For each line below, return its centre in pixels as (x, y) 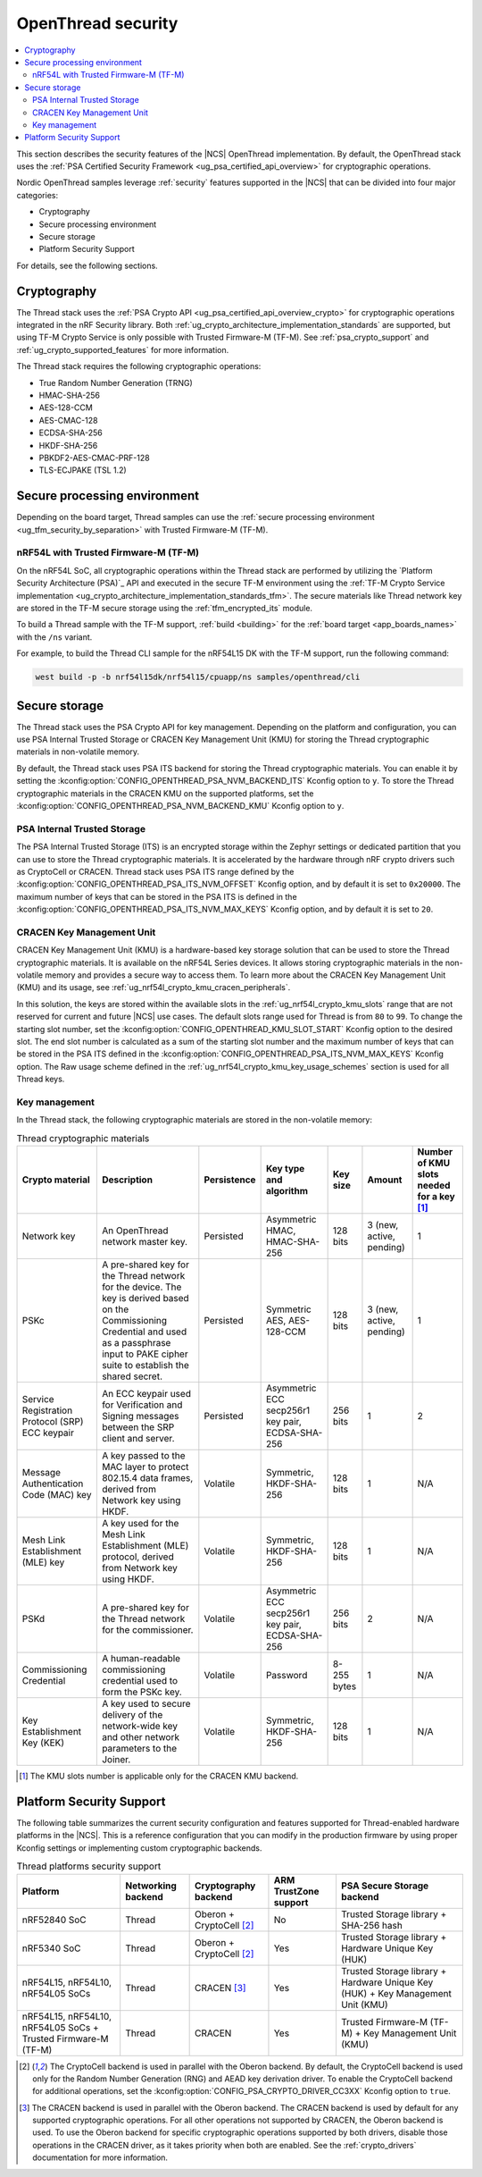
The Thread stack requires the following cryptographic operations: (139, 366)
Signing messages (140, 1416)
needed (434, 1186)
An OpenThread (135, 1231)
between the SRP (138, 1427)
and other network (141, 1737)
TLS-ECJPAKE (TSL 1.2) (83, 470)
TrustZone (296, 1891)
